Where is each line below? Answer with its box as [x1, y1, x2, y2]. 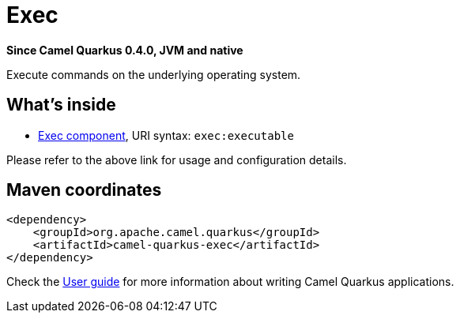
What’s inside [6, 95, 116, 115]
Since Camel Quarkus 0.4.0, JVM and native [6, 43, 243, 57]
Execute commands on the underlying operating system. [6, 67, 301, 81]
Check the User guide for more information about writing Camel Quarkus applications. [6, 275, 454, 289]
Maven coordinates [6, 180, 162, 201]
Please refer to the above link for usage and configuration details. [6, 152, 347, 167]
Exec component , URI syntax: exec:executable [38, 128, 294, 142]
